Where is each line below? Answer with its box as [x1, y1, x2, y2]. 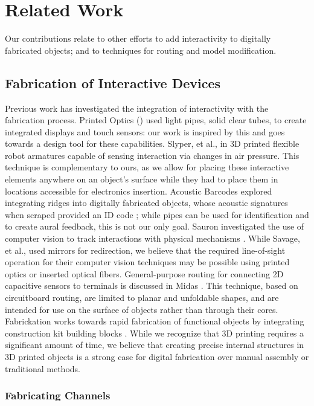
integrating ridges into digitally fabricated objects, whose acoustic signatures [5, 196, 288, 209]
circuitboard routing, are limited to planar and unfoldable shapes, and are [5, 291, 279, 304]
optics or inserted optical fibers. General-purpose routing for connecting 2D [5, 267, 284, 280]
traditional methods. [5, 362, 80, 375]
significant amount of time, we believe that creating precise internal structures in [5, 338, 304, 351]
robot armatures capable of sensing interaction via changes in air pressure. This [5, 149, 300, 161]
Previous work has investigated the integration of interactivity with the [5, 101, 269, 114]
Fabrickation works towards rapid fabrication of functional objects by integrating [5, 315, 304, 327]
